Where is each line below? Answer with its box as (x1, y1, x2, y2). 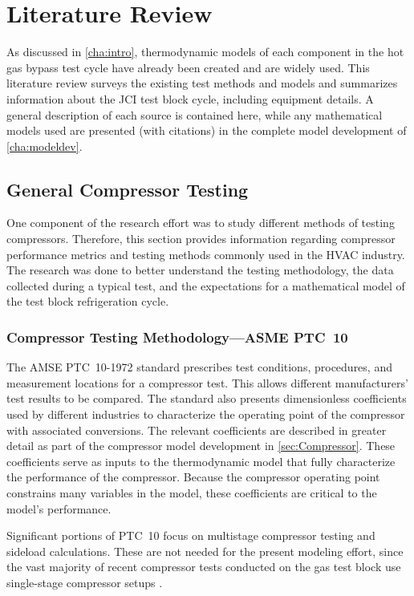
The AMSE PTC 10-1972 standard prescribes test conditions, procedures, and (6, 359, 392, 375)
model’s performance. (6, 500, 112, 517)
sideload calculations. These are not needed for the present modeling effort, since (6, 542, 404, 559)
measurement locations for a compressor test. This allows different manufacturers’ (6, 374, 408, 391)
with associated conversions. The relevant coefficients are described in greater (6, 421, 387, 438)
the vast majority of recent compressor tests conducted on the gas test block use (6, 558, 401, 575)
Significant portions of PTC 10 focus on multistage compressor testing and (6, 527, 375, 544)
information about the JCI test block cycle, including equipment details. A (6, 90, 374, 107)
